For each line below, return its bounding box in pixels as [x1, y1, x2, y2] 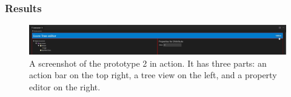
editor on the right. [29, 80, 101, 93]
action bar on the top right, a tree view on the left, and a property [29, 69, 277, 81]
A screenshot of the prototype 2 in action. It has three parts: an [29, 56, 267, 69]
